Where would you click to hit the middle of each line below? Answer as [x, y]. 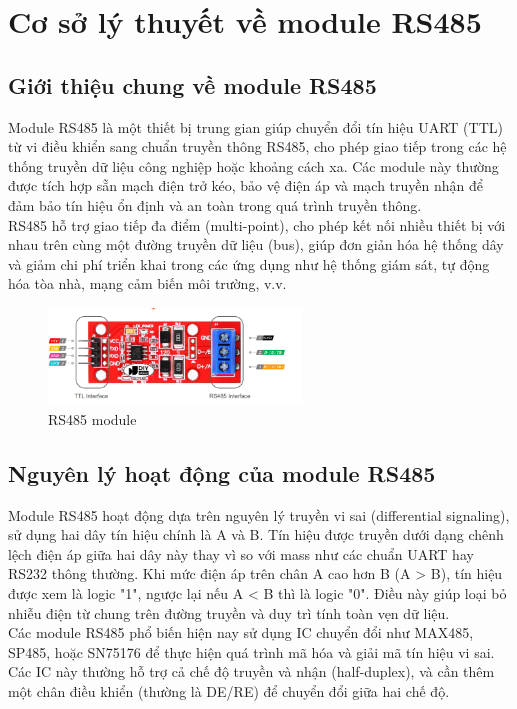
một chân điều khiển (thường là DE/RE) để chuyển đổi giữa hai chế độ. [229, 691]
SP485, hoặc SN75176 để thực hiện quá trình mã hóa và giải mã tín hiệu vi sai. [251, 651]
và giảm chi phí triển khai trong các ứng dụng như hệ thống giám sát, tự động [249, 263]
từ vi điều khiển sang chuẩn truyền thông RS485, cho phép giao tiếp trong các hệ [257, 146]
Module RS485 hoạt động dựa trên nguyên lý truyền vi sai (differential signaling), [259, 514]
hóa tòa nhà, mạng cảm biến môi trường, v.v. [147, 283]
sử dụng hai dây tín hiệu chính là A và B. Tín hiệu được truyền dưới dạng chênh [256, 534]
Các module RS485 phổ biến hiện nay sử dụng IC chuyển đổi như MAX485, [241, 632]
